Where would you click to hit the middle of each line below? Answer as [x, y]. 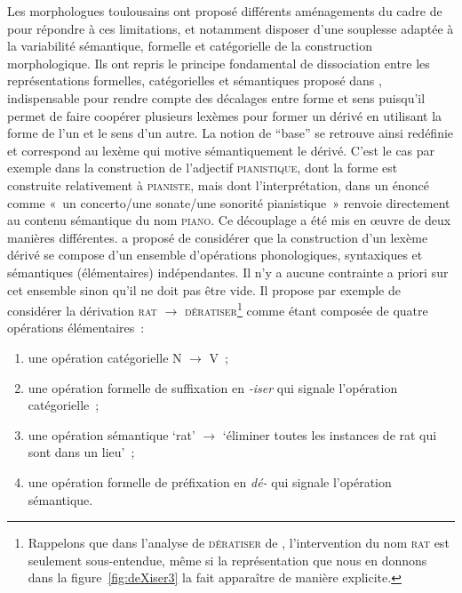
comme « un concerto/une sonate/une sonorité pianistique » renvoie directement [229, 202]
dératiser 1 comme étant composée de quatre [306, 309]
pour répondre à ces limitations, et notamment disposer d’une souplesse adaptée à [231, 28]
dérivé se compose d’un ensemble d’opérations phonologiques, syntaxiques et [215, 255]
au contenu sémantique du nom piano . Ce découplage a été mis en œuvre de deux [229, 220]
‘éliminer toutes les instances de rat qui [330, 434]
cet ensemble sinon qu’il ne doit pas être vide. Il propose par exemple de [204, 289]
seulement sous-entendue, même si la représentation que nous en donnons [227, 560]
